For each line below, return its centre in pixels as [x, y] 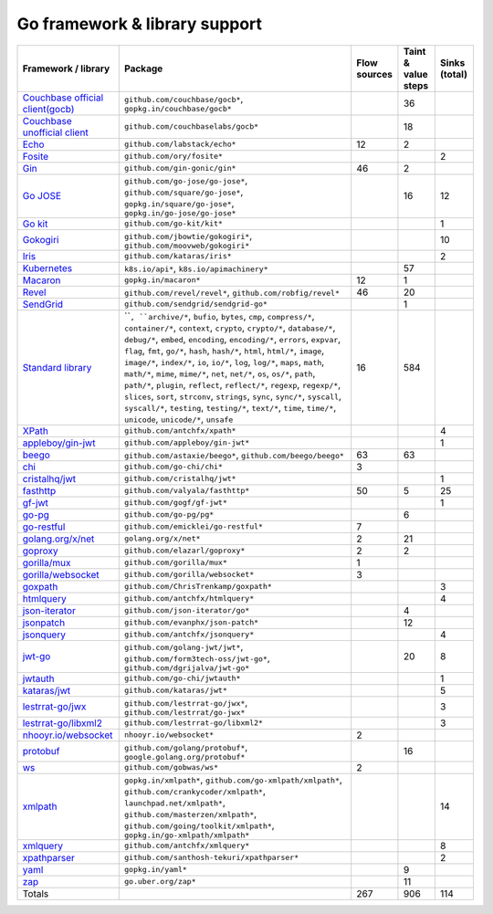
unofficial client [55, 132]
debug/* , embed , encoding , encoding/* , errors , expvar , [233, 339]
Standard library [57, 367]
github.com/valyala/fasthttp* [187, 491]
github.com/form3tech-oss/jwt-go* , [198, 657]
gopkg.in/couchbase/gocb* [178, 109]
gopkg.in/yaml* [156, 870]
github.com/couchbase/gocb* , [184, 99]
